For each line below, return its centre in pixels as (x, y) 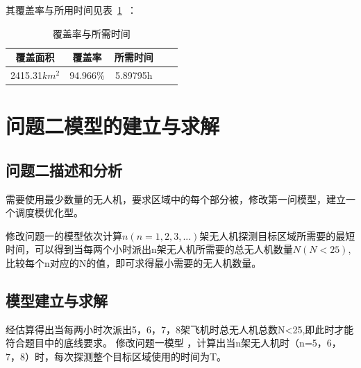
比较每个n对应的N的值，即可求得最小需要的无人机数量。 (134, 263)
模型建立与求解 (57, 300)
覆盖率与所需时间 (91, 33)
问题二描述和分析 (64, 169)
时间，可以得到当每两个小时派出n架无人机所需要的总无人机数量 (149, 249)
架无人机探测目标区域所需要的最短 (277, 235)
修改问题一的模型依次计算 (64, 235)
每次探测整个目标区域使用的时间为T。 (140, 357)
